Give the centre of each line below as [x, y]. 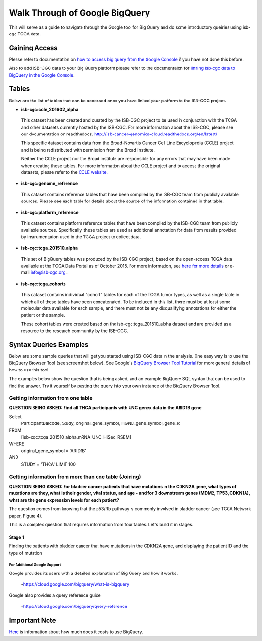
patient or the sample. [43, 315]
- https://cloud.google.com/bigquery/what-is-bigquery [75, 584]
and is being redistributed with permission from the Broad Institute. [88, 150]
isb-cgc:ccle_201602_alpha [50, 109]
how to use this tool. [29, 370]
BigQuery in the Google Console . [42, 75]
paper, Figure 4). [26, 516]
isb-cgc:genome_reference [49, 183]
